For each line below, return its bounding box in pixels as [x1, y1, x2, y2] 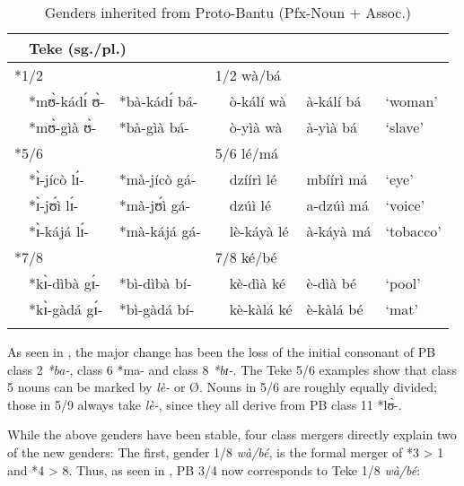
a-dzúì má [306, 195, 369, 215]
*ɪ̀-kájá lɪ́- [29, 221, 90, 241]
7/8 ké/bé [214, 247, 277, 267]
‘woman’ [385, 91, 438, 111]
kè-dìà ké [229, 273, 285, 293]
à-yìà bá [306, 117, 357, 137]
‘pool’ [385, 273, 421, 293]
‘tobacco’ [385, 221, 442, 241]
